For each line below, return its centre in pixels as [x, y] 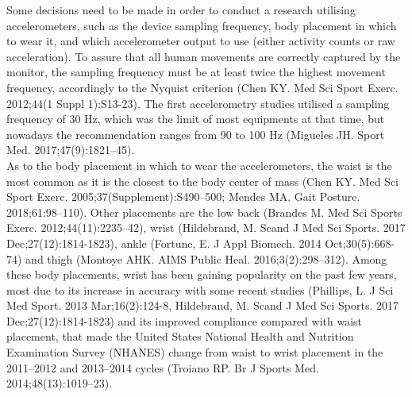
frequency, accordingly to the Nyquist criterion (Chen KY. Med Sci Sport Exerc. [202, 87]
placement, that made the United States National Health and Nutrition [180, 336]
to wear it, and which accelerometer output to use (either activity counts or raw [201, 41]
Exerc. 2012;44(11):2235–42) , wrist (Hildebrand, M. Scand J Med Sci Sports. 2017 [206, 227]
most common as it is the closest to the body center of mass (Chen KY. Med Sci [202, 181]
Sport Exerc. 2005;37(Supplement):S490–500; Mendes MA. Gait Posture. [183, 197]
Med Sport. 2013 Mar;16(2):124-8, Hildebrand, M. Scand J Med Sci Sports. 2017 [203, 305]
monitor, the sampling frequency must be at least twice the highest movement [196, 72]
